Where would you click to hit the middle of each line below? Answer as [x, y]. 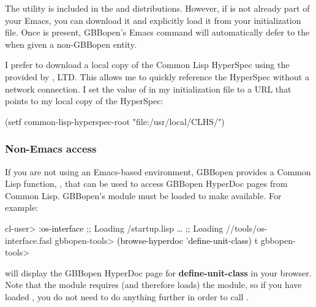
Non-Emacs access [51, 149]
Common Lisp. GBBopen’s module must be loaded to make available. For [143, 195]
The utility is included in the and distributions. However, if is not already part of [157, 8]
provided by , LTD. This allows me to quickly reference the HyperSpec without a [157, 76]
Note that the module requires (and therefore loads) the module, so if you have [153, 285]
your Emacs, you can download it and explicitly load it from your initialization [153, 20]
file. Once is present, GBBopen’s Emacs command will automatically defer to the [157, 32]
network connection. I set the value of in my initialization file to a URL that [148, 89]
